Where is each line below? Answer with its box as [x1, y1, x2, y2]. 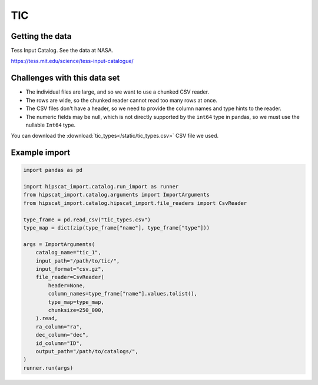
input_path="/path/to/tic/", [35, 257, 120, 264]
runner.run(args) [23, 364, 74, 371]
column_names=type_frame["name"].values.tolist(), [48, 290, 197, 297]
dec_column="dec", [35, 331, 89, 338]
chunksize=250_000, [48, 307, 104, 313]
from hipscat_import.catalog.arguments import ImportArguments [23, 191, 210, 198]
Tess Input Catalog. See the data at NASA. [11, 47, 114, 54]
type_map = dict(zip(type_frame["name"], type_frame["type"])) [23, 224, 210, 231]
